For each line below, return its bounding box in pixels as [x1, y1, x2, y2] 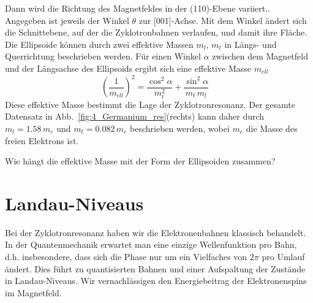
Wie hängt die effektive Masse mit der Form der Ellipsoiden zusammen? [5, 155, 276, 167]
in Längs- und [224, 37, 277, 50]
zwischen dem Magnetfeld [212, 50, 308, 63]
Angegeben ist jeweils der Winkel [5, 13, 129, 26]
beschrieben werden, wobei [130, 121, 230, 134]
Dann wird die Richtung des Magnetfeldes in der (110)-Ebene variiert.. [5, 2, 270, 14]
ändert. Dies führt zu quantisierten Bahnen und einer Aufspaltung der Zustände [5, 262, 306, 275]
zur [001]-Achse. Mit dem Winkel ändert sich [138, 13, 307, 26]
